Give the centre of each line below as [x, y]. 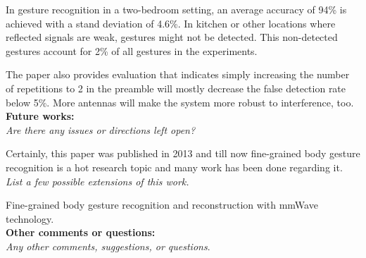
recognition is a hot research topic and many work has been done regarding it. [174, 167]
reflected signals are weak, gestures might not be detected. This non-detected [172, 37]
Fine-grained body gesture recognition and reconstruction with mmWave [162, 205]
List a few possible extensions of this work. [97, 181]
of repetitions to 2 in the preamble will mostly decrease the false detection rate [176, 88]
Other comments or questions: [81, 232]
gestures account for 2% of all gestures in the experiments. [132, 50]
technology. [30, 218]
